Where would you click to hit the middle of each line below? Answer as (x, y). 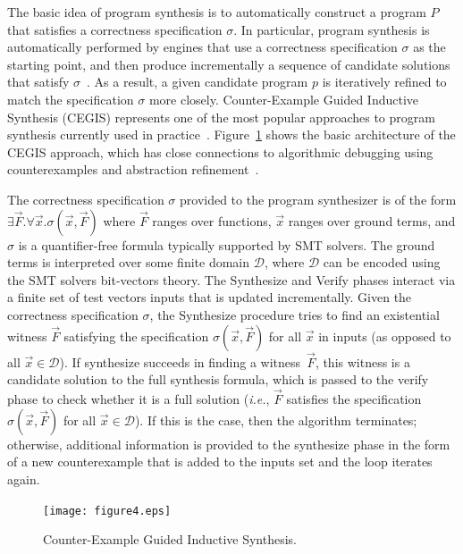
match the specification (71, 99)
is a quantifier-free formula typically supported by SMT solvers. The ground (227, 244)
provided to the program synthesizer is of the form (318, 199)
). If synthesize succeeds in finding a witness (180, 361)
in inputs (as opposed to (385, 336)
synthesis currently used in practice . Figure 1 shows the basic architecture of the (231, 134)
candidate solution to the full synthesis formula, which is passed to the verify (218, 379)
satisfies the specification (354, 399)
